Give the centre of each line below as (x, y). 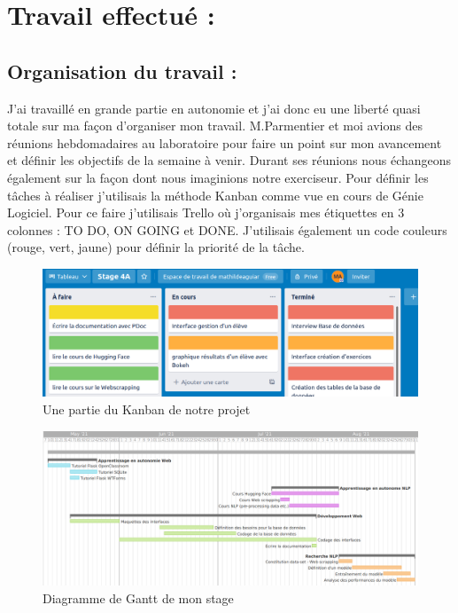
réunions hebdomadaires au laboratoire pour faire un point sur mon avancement (225, 142)
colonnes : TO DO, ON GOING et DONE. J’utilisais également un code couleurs (227, 229)
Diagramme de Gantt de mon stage (138, 597)
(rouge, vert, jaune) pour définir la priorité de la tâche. (156, 247)
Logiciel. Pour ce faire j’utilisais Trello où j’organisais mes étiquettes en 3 (206, 212)
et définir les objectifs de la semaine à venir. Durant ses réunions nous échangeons (229, 160)
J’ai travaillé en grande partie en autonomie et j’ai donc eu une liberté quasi (214, 108)
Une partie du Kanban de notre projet (147, 409)
